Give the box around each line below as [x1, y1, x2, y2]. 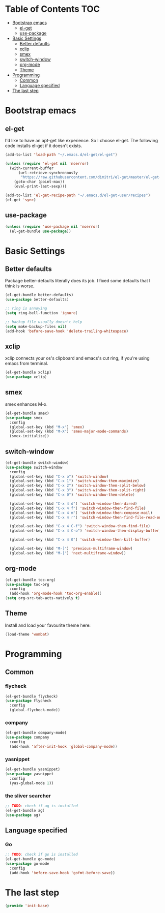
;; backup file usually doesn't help [5, 319, 82, 324]
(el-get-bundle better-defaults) [5, 293, 74, 298]
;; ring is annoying [5, 306, 48, 311]
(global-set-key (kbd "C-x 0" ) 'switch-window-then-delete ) [9, 492, 135, 497]
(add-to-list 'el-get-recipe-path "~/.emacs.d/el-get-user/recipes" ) [5, 193, 151, 198]
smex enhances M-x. [5, 401, 48, 407]
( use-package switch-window [5, 465, 63, 470]
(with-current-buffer [9, 166, 54, 171]
